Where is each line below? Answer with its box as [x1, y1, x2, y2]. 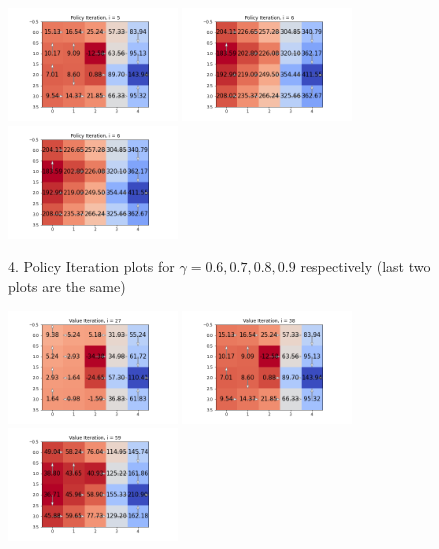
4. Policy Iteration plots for [8, 256, 175, 277]
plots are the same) [8, 275, 126, 296]
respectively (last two [300, 256, 431, 277]
